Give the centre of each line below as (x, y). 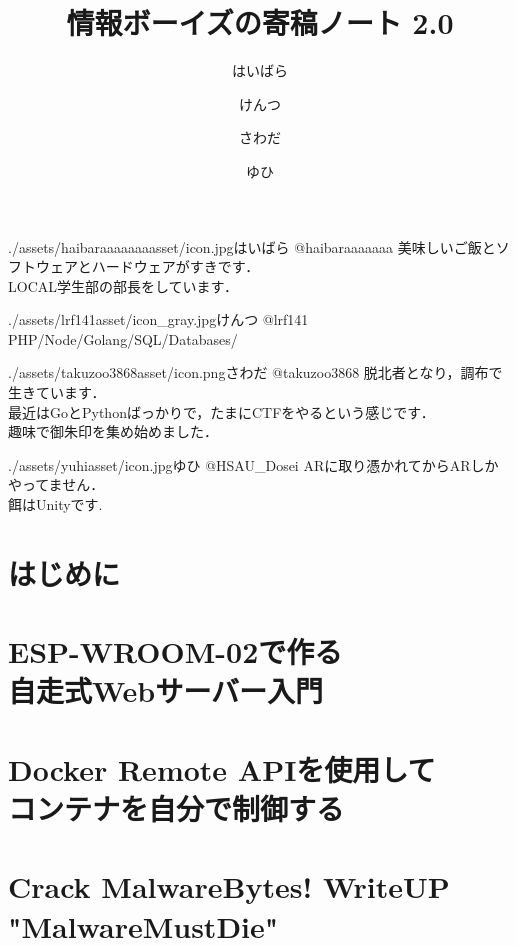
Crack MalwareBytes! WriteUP (229, 886)
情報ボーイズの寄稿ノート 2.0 (260, 22)
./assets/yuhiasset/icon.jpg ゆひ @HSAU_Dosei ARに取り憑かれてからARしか (253, 464)
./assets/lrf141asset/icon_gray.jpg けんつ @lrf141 (158, 319)
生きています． (57, 392)
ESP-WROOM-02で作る (175, 651)
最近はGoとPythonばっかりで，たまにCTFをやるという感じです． (221, 411)
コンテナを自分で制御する (176, 807)
